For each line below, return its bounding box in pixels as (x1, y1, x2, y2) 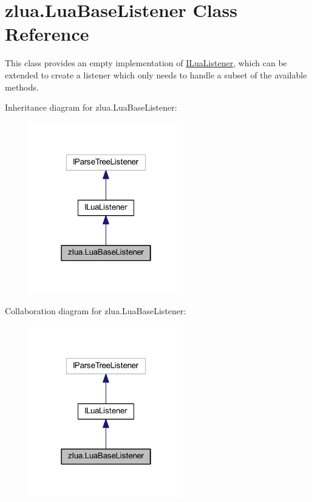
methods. (5, 80, 39, 93)
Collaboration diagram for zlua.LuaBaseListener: (5, 304, 186, 317)
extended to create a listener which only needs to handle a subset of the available (5, 68, 307, 81)
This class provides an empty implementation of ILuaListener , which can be (5, 57, 287, 69)
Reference (5, 21, 89, 46)
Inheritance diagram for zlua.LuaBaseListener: (5, 101, 177, 114)
